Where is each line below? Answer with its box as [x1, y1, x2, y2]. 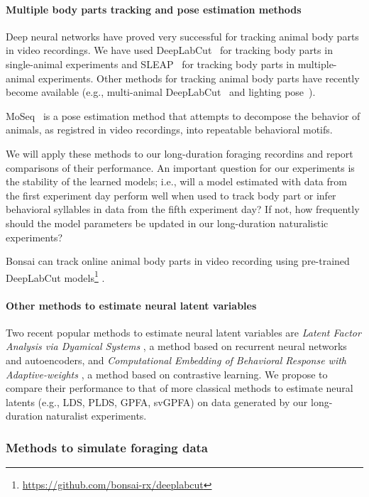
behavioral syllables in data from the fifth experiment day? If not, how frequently [6, 202, 360, 217]
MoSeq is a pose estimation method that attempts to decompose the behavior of [6, 108, 360, 123]
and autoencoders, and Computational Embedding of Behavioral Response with [6, 352, 346, 367]
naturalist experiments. [45, 408, 147, 423]
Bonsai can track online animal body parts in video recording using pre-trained [6, 253, 350, 268]
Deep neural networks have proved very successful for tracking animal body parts [6, 28, 359, 43]
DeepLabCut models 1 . [6, 268, 105, 285]
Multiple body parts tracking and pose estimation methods [6, 1, 302, 16]
